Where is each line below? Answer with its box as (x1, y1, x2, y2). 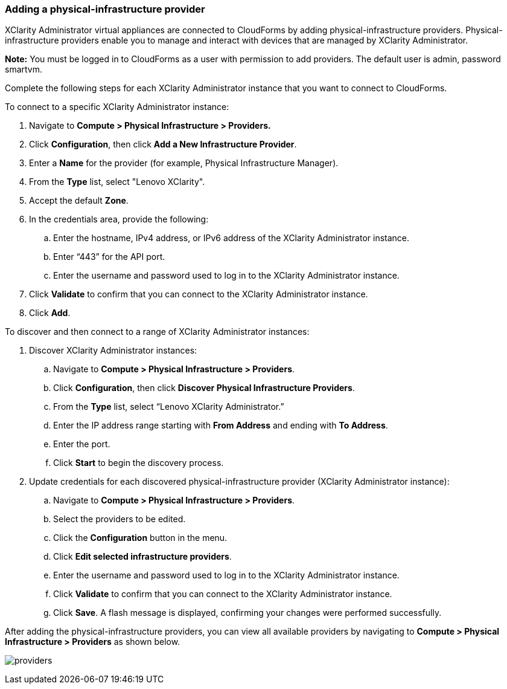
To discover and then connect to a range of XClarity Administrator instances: (5, 326, 310, 337)
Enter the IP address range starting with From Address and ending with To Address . (53, 420, 388, 431)
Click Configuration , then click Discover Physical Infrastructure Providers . (53, 383, 355, 393)
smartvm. (5, 64, 43, 75)
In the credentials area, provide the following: (29, 214, 209, 225)
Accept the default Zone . (29, 195, 129, 206)
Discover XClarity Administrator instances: (29, 345, 197, 356)
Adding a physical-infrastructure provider (5, 3, 205, 15)
